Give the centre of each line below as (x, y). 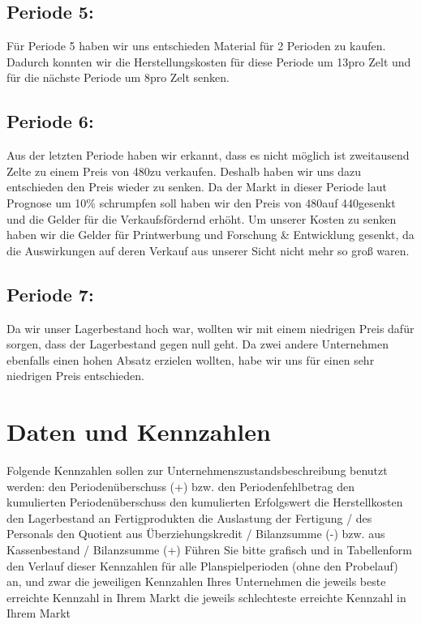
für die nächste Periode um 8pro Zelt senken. (118, 77)
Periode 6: (50, 121)
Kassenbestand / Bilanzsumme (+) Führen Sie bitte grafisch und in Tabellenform (209, 550)
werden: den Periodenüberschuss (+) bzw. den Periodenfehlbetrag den (181, 486)
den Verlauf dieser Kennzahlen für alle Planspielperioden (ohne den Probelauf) (202, 565)
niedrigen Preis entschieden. (75, 376)
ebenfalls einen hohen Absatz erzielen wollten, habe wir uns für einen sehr (191, 359)
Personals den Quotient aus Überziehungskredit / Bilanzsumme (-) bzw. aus (196, 534)
